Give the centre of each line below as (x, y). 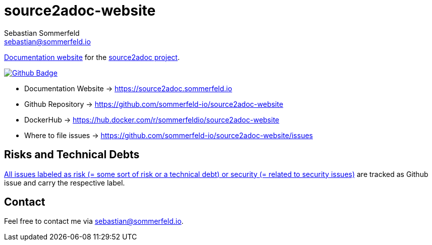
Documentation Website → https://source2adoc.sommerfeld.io (128, 88)
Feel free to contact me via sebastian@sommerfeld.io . (94, 221)
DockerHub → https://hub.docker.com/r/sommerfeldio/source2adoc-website (152, 119)
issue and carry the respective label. (65, 182)
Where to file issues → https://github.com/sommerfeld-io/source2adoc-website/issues (169, 135)
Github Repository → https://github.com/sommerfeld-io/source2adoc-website (154, 104)
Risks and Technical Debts (72, 155)
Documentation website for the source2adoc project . (92, 57)
